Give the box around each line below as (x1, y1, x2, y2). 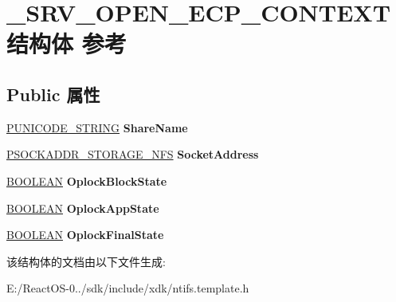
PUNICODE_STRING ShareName (6, 119, 188, 135)
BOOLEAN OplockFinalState (6, 226, 164, 243)
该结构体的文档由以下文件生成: (6, 253, 166, 269)
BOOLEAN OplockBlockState (6, 172, 167, 189)
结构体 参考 (6, 27, 127, 60)
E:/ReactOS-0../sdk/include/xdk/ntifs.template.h (6, 280, 249, 296)
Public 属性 (6, 81, 100, 106)
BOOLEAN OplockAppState (6, 199, 159, 216)
